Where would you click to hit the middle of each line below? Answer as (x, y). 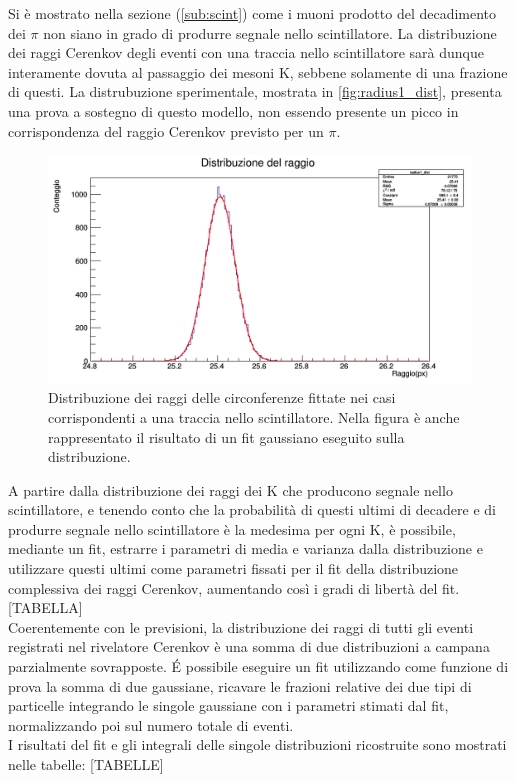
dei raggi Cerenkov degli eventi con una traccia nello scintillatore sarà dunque (246, 52)
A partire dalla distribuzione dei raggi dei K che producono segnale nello (230, 489)
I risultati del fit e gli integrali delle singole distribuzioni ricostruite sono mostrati (257, 744)
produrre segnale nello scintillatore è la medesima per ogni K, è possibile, (232, 528)
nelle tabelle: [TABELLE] (86, 764)
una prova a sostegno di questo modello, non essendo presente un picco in (233, 110)
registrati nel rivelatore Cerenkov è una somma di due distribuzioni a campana (249, 646)
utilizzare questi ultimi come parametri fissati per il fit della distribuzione (233, 568)
